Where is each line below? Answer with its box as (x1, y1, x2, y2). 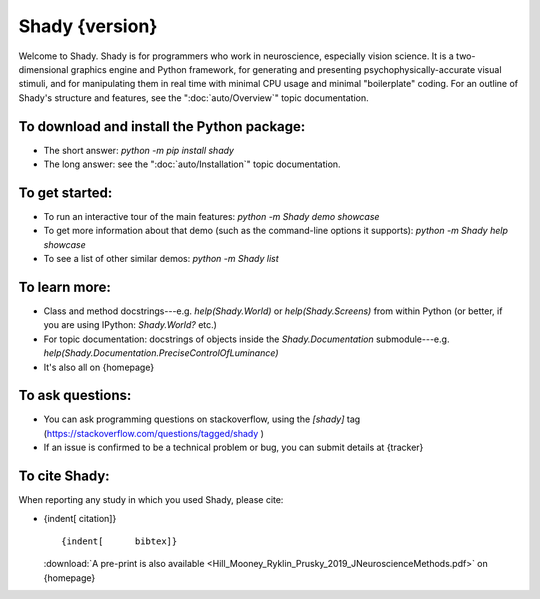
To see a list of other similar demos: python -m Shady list (43, 253, 279, 265)
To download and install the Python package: (18, 118, 306, 135)
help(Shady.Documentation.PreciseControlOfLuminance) (43, 347, 279, 359)
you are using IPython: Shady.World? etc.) (43, 319, 217, 331)
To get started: (18, 184, 113, 201)
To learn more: (18, 278, 112, 295)
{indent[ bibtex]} (61, 535, 178, 547)
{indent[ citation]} (43, 512, 117, 524)
